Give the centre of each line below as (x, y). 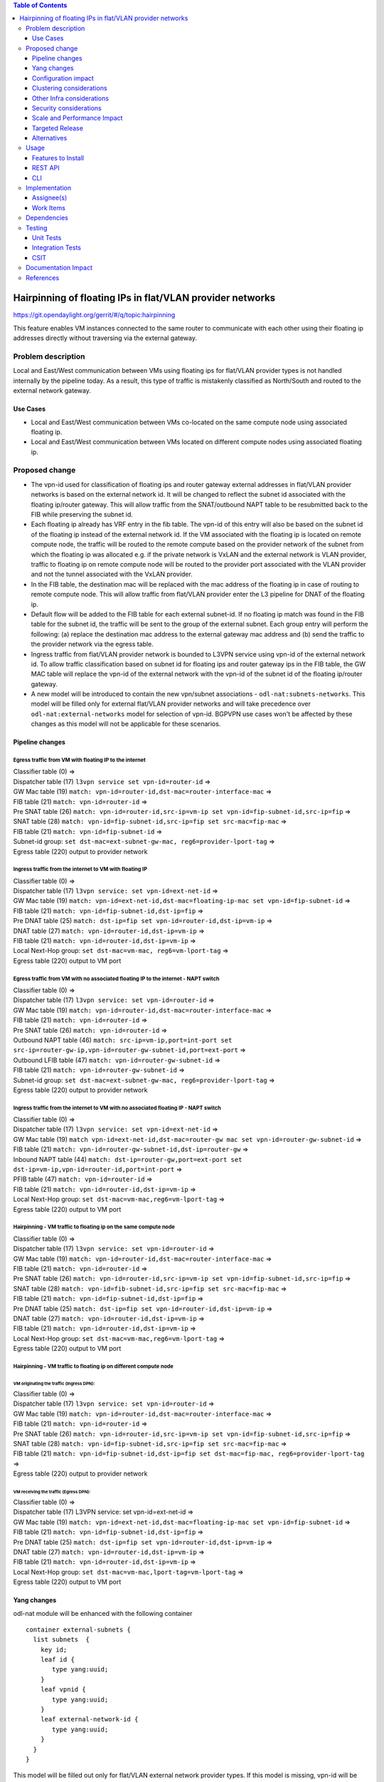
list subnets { (62, 1640)
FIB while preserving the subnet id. (82, 515)
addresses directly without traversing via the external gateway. (105, 338)
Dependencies (47, 218)
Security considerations (67, 108)
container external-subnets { (79, 1629)
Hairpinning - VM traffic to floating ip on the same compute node (94, 1227)
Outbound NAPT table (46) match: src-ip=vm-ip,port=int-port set (123, 1040)
